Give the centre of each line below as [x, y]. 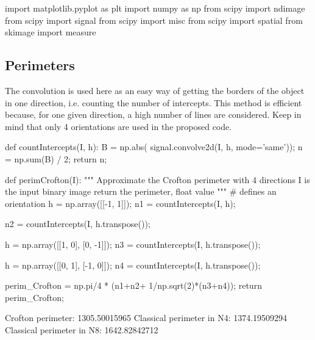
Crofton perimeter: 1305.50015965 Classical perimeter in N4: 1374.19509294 [146, 318]
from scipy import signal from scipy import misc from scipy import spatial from [154, 20]
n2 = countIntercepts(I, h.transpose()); [78, 224]
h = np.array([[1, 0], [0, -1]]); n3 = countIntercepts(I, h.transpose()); [133, 244]
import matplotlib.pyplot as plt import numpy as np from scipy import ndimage [155, 8]
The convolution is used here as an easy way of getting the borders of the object [155, 90]
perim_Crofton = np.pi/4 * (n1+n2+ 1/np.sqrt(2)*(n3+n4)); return [133, 285]
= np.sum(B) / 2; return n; [56, 158]
